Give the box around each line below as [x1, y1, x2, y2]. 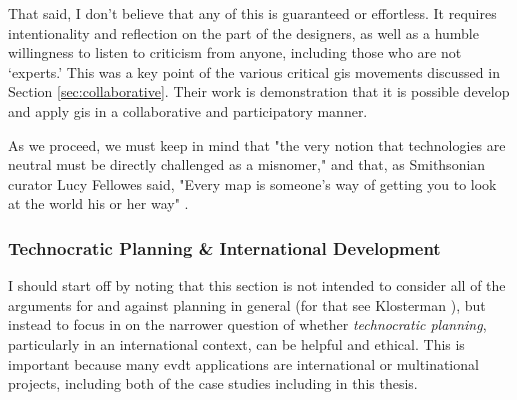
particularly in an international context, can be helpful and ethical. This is [8, 333, 465, 354]
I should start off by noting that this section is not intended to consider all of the [8, 275, 506, 296]
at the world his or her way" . [8, 193, 189, 214]
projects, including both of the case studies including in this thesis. [8, 373, 418, 394]
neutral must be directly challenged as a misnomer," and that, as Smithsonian [8, 154, 486, 175]
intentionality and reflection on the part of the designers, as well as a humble [8, 22, 479, 43]
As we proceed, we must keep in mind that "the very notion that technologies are [8, 134, 506, 155]
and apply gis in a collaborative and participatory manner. [8, 100, 368, 121]
